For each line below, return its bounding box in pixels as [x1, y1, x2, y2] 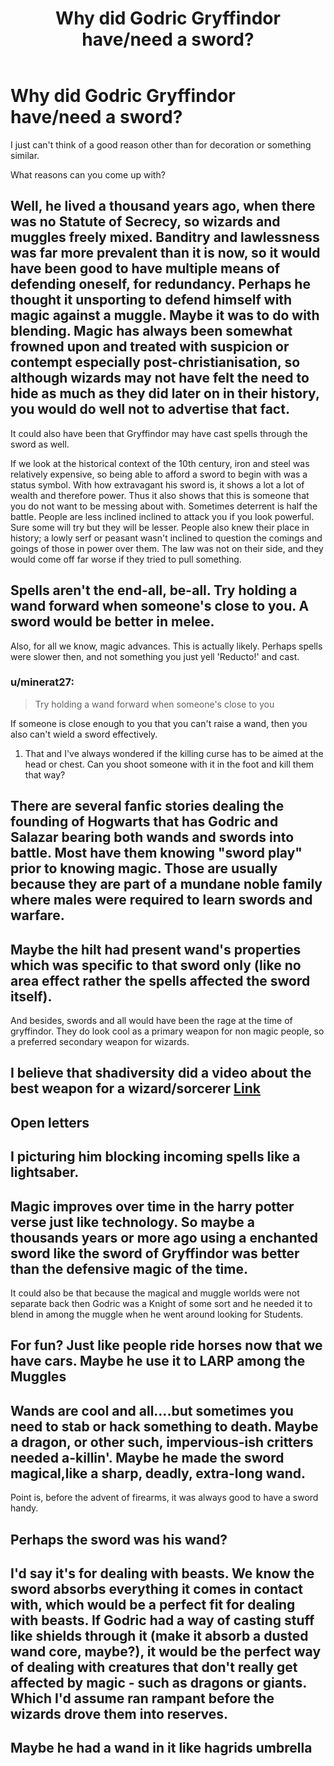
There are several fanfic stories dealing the [10, 798, 285, 815]
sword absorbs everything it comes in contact [10, 1581, 304, 1598]
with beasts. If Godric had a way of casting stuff [10, 1612, 315, 1629]
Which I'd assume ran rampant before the [10, 1690, 275, 1707]
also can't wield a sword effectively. [10, 728, 158, 740]
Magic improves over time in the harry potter [10, 1198, 295, 1215]
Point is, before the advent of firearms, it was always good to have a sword [10, 1492, 319, 1504]
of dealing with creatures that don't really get [10, 1659, 298, 1676]
